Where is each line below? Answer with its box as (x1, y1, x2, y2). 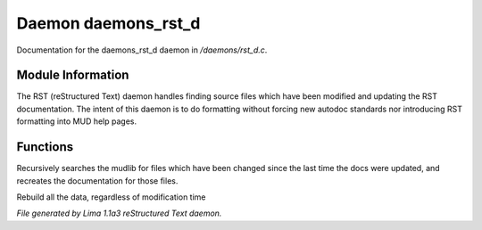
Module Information (16, 68, 129, 83)
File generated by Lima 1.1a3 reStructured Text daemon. (16, 208, 222, 218)
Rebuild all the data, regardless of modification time (16, 192, 206, 202)
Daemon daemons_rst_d (16, 13, 201, 33)
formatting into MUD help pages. (16, 116, 137, 127)
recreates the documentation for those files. (16, 175, 179, 186)
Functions (16, 139, 74, 155)
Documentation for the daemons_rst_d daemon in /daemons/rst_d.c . (16, 45, 268, 55)
